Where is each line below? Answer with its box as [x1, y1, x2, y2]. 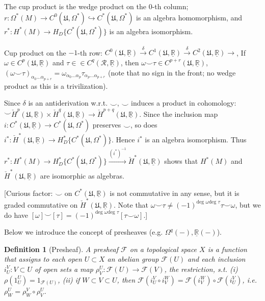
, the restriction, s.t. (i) [164, 263, 238, 274]
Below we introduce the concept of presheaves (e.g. [4, 227, 163, 237]
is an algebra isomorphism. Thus [145, 134, 247, 144]
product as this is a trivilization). [4, 80, 108, 91]
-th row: [77, 47, 103, 58]
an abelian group [107, 254, 159, 264]
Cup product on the [4, 47, 66, 58]
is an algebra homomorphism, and [136, 12, 243, 22]
